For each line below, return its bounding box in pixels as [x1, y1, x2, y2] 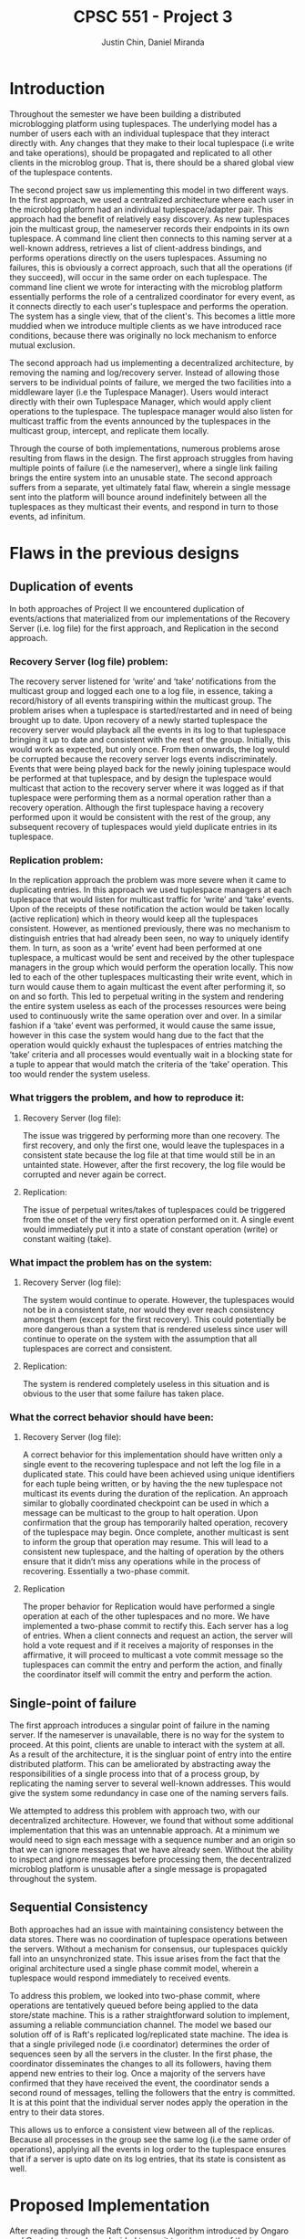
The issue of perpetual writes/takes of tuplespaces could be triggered [22, 1204, 286, 1215]
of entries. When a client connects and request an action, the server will [22, 1630, 293, 1641]
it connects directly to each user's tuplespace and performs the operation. [9, 300, 289, 311]
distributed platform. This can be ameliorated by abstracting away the [9, 1758, 271, 1769]
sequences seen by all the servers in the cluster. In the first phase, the [9, 2048, 273, 2059]
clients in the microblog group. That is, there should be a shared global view [9, 157, 294, 168]
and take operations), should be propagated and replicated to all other [9, 147, 273, 158]
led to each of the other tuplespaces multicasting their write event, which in [9, 972, 293, 983]
